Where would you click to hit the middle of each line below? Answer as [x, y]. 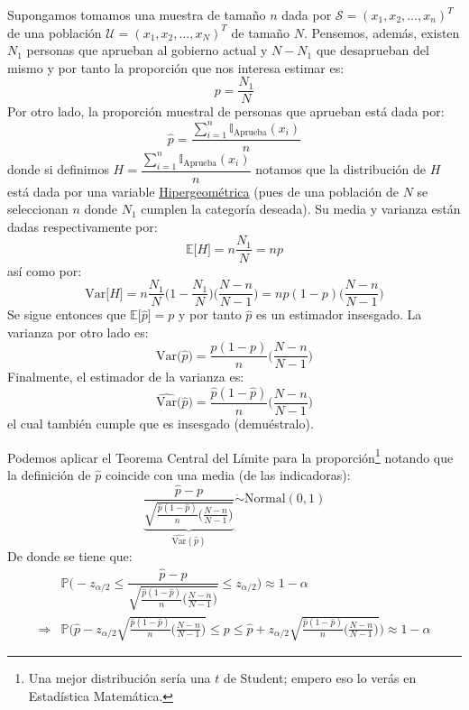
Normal [265, 499]
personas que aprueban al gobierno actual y [147, 50]
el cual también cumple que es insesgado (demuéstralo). [161, 424]
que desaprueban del [372, 50]
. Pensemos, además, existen [382, 32]
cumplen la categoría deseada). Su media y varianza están [301, 209]
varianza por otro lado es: [78, 332]
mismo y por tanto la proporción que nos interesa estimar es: [176, 67]
